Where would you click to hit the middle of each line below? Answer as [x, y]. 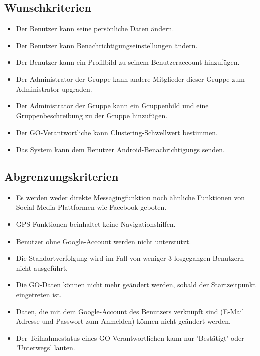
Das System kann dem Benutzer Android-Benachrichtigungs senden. [120, 149]
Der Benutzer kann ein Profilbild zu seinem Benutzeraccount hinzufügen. [128, 62]
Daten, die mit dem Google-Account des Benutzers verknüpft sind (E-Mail [130, 311]
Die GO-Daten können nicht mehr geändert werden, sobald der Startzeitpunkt [136, 284]
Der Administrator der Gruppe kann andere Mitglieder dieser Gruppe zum [130, 79]
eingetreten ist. [39, 294]
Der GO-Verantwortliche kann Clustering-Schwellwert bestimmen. [117, 132]
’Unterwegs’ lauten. [45, 348]
